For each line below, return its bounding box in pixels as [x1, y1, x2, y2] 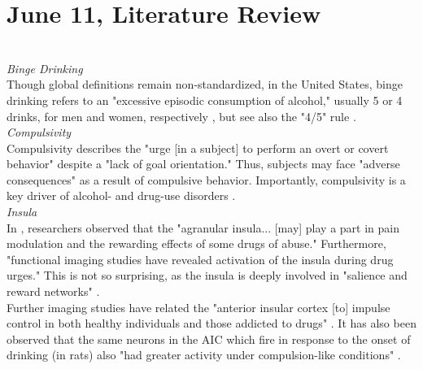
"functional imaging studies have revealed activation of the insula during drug [7, 250, 394, 267]
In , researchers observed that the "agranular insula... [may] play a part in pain [7, 219, 400, 236]
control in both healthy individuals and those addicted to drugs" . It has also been [7, 315, 416, 332]
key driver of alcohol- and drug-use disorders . [7, 187, 236, 204]
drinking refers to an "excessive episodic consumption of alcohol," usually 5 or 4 [7, 91, 403, 108]
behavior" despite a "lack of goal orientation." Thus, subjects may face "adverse [7, 155, 400, 172]
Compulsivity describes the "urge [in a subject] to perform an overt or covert [7, 139, 389, 156]
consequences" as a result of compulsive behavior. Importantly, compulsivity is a [7, 171, 406, 188]
